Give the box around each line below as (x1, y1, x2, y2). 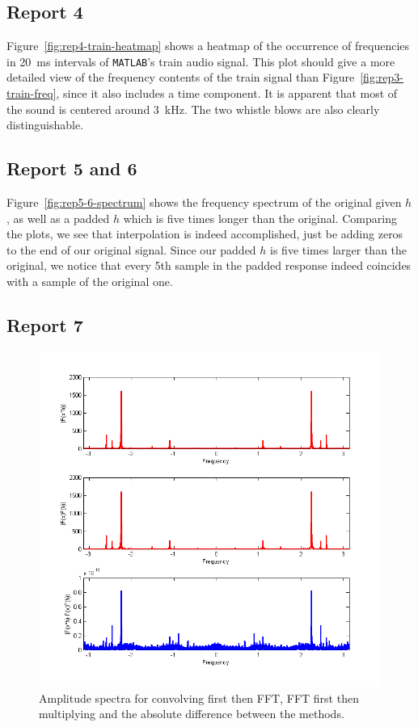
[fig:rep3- (360, 69, 403, 86)
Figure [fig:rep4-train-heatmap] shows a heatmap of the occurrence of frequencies (6, 37, 410, 54)
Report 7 (6, 312, 83, 337)
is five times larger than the (270, 241, 407, 258)
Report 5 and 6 (6, 156, 137, 181)
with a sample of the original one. (6, 273, 173, 289)
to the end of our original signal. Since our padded (6, 241, 256, 258)
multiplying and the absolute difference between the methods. (39, 705, 344, 722)
